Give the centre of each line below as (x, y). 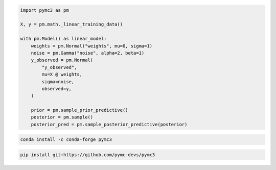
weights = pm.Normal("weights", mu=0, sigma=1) (92, 46)
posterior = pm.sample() (62, 117)
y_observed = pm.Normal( (62, 60)
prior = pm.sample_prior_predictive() (79, 110)
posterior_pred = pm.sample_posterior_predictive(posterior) (109, 124)
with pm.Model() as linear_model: (63, 39)
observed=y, (56, 89)
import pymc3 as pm (44, 10)
